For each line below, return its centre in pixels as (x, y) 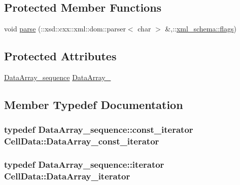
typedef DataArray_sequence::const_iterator (99, 129)
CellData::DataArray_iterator (67, 176)
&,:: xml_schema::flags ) (201, 29)
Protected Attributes (60, 56)
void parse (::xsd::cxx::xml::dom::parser (65, 29)
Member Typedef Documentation (94, 104)
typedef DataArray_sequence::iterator (84, 164)
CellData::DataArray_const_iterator (82, 141)
